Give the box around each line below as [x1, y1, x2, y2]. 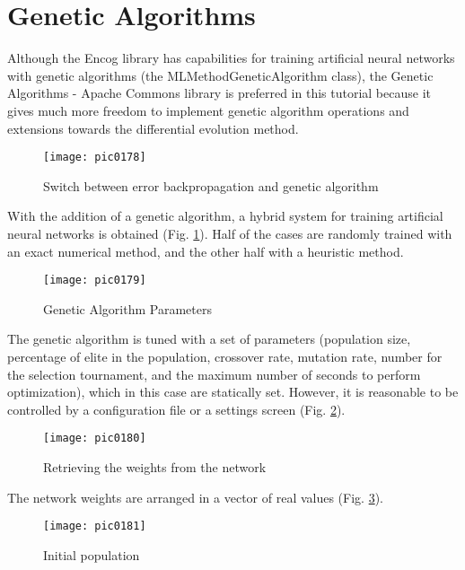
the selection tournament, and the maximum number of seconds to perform [7, 364, 421, 383]
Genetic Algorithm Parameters [43, 299, 212, 318]
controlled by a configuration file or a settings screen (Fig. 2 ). [7, 399, 346, 418]
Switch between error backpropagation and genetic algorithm [43, 176, 379, 195]
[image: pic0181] [43, 520, 146, 533]
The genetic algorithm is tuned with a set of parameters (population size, [7, 329, 411, 348]
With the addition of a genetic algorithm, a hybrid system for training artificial [7, 206, 443, 225]
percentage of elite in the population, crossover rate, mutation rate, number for [7, 346, 443, 365]
